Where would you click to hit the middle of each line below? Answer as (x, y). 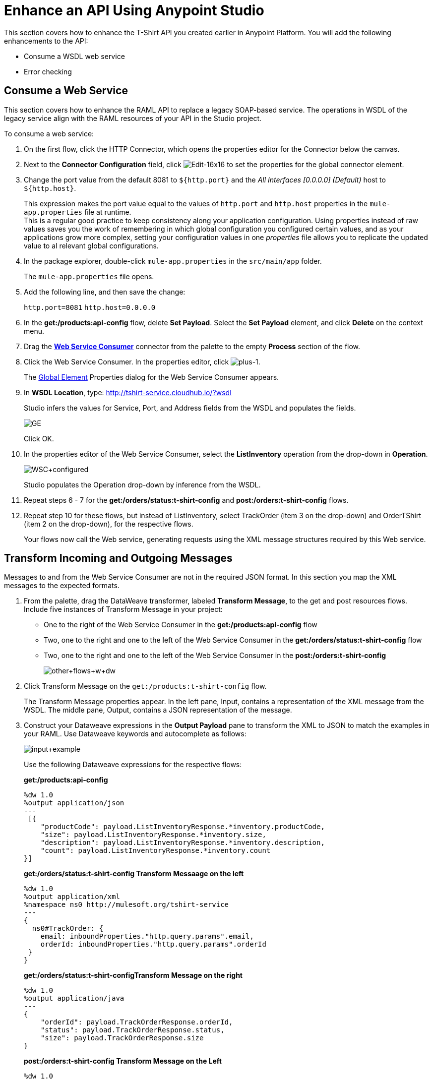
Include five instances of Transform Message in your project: (123, 609)
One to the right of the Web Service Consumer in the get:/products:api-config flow (181, 625)
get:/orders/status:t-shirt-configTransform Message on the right (133, 975)
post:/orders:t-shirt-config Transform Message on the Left (123, 1061)
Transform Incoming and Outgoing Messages (118, 558)
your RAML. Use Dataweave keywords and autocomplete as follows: (135, 734)
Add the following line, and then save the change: (105, 292)
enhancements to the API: (46, 41)
